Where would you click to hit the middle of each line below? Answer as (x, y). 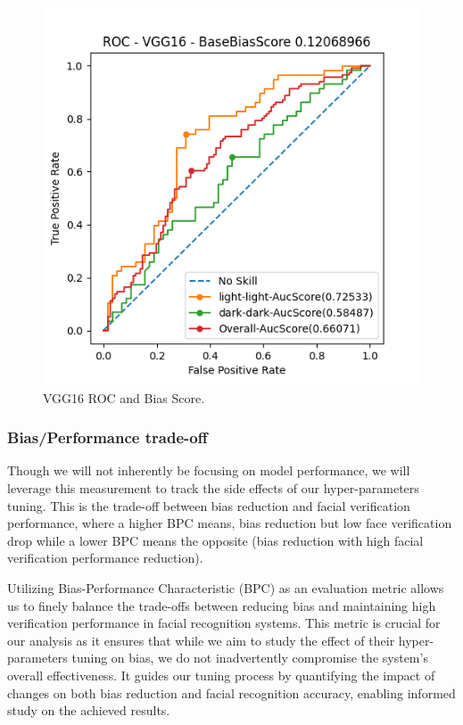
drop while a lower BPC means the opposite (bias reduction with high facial (215, 540)
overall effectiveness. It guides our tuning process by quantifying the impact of (221, 675)
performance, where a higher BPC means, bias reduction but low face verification (230, 523)
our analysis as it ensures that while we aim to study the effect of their (201, 640)
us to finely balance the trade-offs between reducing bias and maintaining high (222, 605)
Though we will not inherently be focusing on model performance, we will (209, 470)
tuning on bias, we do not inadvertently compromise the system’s (250, 658)
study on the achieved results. (89, 710)
